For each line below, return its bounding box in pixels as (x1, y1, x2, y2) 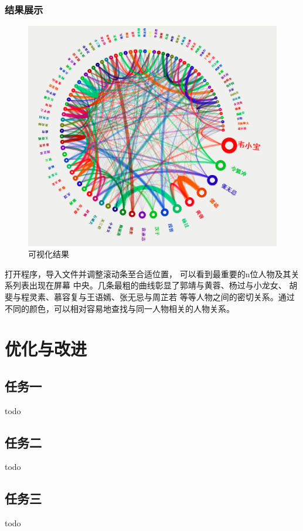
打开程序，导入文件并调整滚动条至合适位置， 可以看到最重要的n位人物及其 (5, 267, 291, 280)
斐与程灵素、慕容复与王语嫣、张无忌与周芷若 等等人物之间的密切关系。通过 (5, 290, 295, 303)
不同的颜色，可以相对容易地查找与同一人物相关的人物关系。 (5, 302, 234, 314)
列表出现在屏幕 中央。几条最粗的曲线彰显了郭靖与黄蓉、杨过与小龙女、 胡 (12, 279, 298, 291)
